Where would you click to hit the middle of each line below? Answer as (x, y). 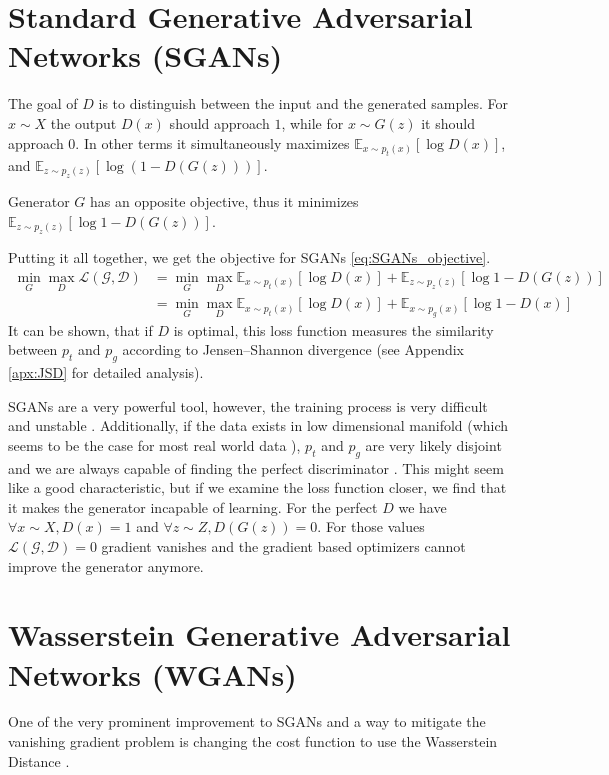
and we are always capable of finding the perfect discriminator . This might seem (256, 467)
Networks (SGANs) (145, 55)
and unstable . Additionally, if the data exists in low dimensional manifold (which (258, 425)
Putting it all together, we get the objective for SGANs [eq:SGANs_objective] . (249, 257)
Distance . (39, 760)
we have (422, 506)
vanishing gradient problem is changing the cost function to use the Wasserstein (253, 741)
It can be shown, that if (80, 329)
